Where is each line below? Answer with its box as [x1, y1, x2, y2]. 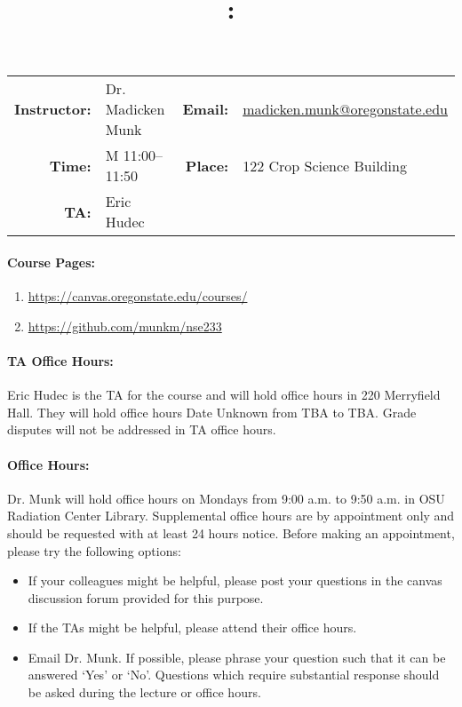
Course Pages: [7, 252, 95, 271]
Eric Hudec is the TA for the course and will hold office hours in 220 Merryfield [7, 385, 441, 404]
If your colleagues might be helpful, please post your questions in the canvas [28, 571, 442, 590]
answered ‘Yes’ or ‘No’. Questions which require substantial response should [28, 665, 440, 684]
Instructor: [14, 99, 92, 120]
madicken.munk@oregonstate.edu [243, 99, 448, 120]
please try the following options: [7, 541, 181, 560]
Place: [185, 155, 229, 176]
